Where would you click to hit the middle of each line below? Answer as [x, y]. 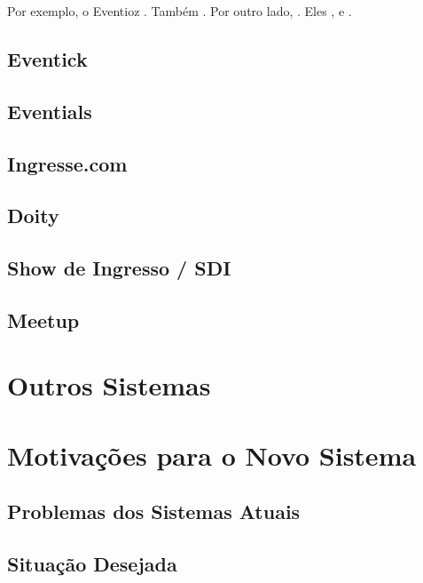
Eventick [47, 58]
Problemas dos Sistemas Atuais [154, 511]
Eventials [50, 111]
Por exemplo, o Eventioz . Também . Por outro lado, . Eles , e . [180, 11]
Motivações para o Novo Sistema [212, 455]
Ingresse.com [67, 163]
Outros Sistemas [109, 385]
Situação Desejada [92, 564]
